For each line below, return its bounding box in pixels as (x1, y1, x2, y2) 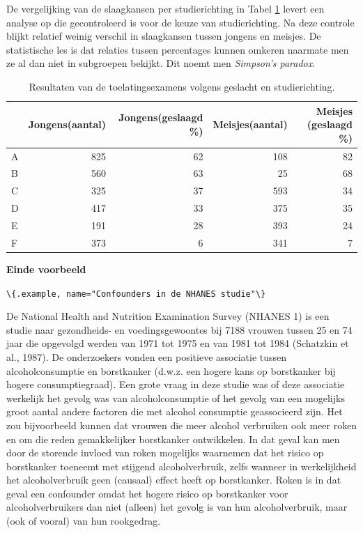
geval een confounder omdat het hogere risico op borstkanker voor (6, 486, 288, 500)
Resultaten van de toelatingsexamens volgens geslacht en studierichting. (29, 79, 335, 93)
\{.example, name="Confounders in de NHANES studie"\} (6, 288, 266, 299)
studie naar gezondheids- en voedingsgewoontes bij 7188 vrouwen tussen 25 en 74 (6, 322, 353, 337)
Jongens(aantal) (28, 117, 106, 132)
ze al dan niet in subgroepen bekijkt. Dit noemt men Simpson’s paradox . (6, 56, 316, 70)
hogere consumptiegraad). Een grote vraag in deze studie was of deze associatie (6, 377, 345, 392)
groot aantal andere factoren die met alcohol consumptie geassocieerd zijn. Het (6, 404, 343, 419)
